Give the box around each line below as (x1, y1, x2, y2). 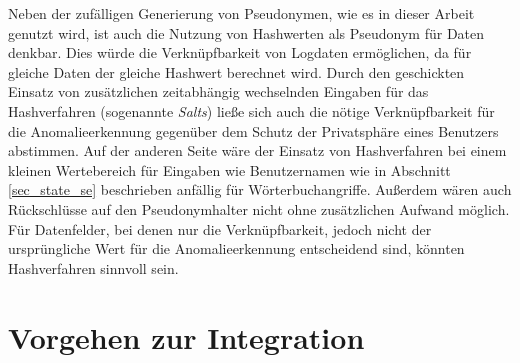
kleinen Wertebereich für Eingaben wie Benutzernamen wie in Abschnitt (8, 159, 451, 180)
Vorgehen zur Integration (8, 316, 365, 357)
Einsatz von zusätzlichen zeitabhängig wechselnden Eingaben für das (8, 81, 429, 102)
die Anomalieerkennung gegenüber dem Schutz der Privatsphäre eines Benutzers (8, 120, 499, 141)
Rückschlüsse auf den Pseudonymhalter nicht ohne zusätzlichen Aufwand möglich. (8, 198, 510, 219)
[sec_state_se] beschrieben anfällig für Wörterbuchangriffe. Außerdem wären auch (8, 179, 512, 200)
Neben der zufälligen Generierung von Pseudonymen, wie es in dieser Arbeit (8, 3, 475, 23)
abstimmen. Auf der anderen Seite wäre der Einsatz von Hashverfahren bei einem (8, 140, 507, 161)
